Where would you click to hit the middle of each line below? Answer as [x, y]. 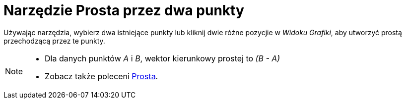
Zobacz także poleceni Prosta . [101, 76]
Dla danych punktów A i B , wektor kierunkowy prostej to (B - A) [163, 58]
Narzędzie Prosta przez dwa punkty [124, 10]
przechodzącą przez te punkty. [54, 41]
